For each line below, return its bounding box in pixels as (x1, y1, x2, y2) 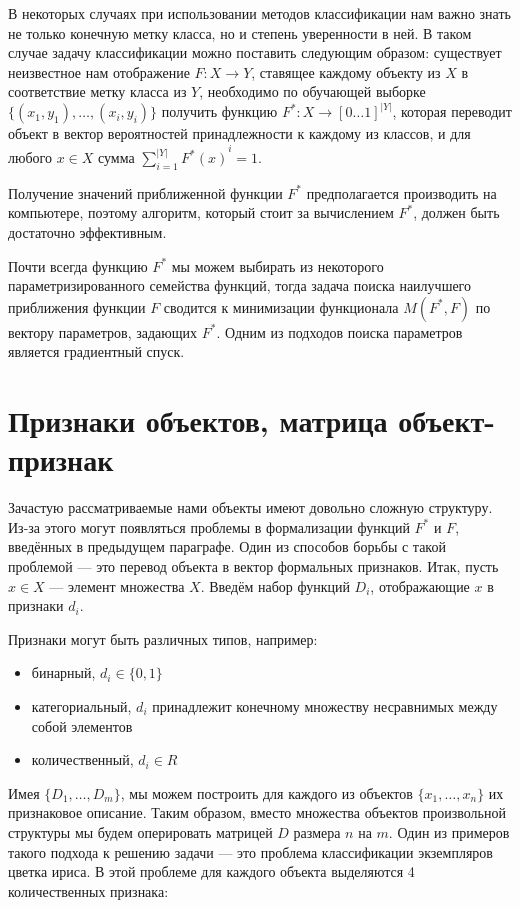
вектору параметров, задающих (8, 321, 198, 342)
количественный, (31, 749, 134, 770)
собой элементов (31, 715, 133, 736)
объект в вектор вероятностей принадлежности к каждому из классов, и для (8, 123, 471, 144)
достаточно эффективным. (8, 221, 167, 242)
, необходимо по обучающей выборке (199, 81, 426, 102)
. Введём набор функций (200, 575, 350, 596)
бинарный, (31, 662, 96, 683)
